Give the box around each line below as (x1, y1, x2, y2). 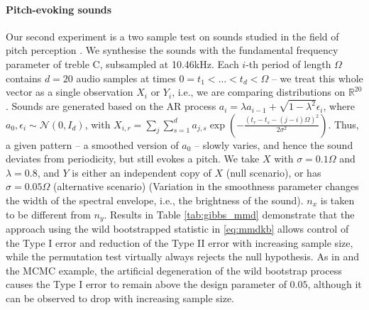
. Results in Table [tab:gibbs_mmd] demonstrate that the (104, 206, 355, 221)
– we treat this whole (271, 70, 363, 85)
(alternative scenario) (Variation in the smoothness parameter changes (53, 179, 359, 194)
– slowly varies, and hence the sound (194, 137, 353, 152)
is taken (320, 193, 355, 208)
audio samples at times (76, 70, 176, 85)
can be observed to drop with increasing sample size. (6, 291, 235, 306)
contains (6, 70, 42, 85)
